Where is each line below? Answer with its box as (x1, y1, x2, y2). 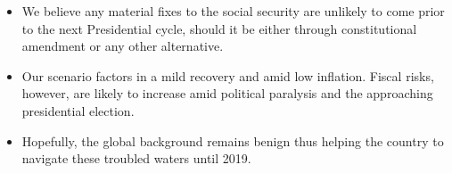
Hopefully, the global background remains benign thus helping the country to (21, 131, 444, 150)
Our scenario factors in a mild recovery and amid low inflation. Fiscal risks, (21, 66, 434, 85)
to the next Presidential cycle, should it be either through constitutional (21, 19, 417, 37)
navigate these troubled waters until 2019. (21, 149, 251, 168)
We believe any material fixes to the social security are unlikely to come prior (21, 2, 445, 20)
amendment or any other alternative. (21, 37, 224, 55)
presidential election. (21, 101, 135, 119)
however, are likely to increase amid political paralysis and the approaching (21, 84, 433, 103)
